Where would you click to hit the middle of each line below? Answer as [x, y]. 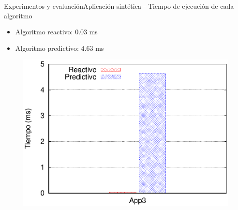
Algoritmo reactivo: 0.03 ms [56, 32]
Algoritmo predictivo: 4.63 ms [59, 48]
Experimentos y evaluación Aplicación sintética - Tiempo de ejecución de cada [119, 6]
